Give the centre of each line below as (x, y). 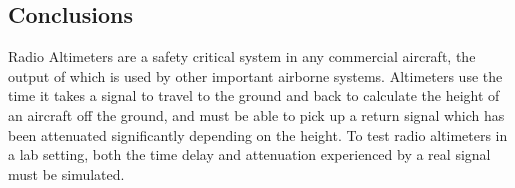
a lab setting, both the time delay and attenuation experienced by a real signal (249, 154)
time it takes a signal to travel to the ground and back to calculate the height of (254, 95)
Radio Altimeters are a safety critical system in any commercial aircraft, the (242, 56)
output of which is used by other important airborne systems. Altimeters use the (255, 75)
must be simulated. (66, 173)
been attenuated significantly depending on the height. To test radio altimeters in (258, 134)
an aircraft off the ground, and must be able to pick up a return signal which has (256, 114)
